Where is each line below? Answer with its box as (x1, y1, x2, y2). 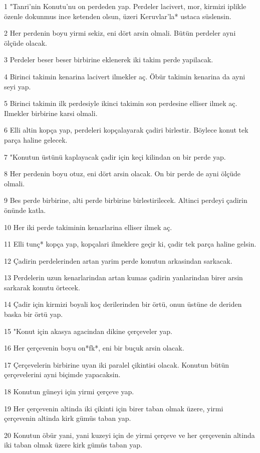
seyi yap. (4, 81, 31, 91)
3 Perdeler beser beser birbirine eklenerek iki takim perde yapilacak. (4, 54, 213, 65)
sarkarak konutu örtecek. (4, 282, 80, 292)
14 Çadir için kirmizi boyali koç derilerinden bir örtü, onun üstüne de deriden (4, 299, 242, 309)
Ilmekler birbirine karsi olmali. (4, 107, 98, 118)
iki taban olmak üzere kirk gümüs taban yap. (4, 439, 142, 450)
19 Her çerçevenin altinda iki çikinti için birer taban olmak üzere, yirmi (4, 403, 223, 413)
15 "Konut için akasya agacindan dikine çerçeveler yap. (4, 325, 172, 336)
